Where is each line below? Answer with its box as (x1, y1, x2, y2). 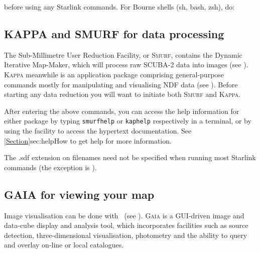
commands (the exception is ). (4, 162, 97, 172)
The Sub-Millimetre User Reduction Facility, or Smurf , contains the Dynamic (4, 49, 242, 60)
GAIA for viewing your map (4, 186, 155, 202)
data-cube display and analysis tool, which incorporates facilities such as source (4, 220, 248, 230)
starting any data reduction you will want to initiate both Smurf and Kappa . (4, 89, 241, 99)
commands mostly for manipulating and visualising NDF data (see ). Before (4, 79, 238, 89)
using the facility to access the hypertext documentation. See (4, 125, 192, 136)
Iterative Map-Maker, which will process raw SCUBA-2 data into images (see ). (4, 59, 248, 70)
